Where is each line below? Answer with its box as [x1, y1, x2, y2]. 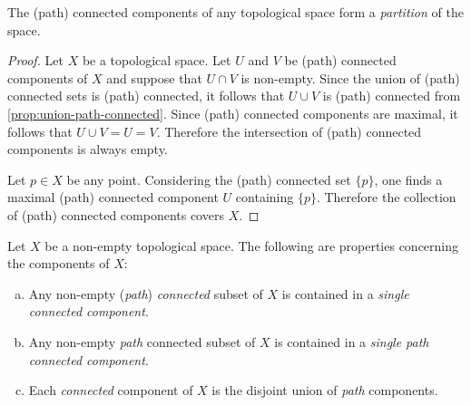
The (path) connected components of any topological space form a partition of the [7, 3, 464, 21]
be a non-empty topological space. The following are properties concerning [44, 236, 459, 255]
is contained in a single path [274, 332, 429, 351]
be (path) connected [284, 51, 397, 70]
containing [235, 188, 294, 207]
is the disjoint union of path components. [211, 381, 438, 400]
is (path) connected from [322, 86, 461, 105]
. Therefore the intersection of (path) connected [156, 121, 422, 140]
